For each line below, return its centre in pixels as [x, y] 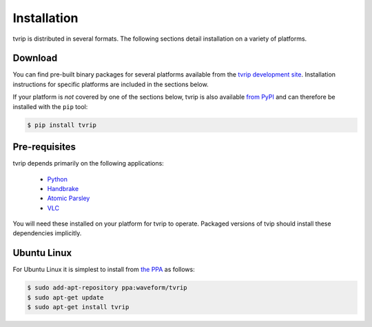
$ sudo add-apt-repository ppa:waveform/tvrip [107, 288]
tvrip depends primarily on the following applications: [89, 163]
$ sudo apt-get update [65, 297]
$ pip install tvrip [62, 125]
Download [35, 58]
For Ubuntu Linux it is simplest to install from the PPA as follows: [104, 270]
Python [58, 179]
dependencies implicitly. [47, 233]
